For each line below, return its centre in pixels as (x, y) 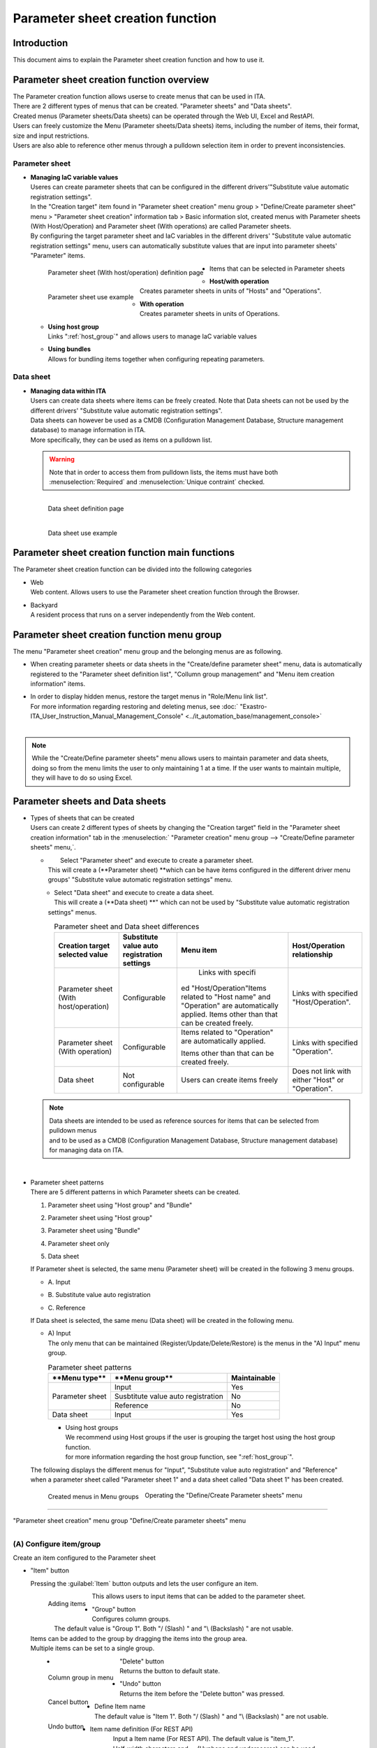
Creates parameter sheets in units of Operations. (210, 314)
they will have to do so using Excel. (82, 778)
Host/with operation (239, 281)
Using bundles (69, 349)
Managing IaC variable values (74, 178)
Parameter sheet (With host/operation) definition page (126, 273)
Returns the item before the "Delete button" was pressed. (202, 1693)
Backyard (44, 605)
